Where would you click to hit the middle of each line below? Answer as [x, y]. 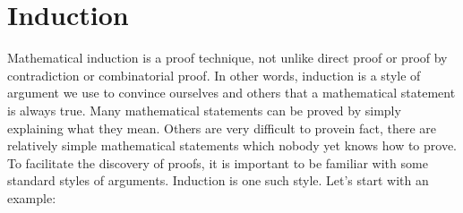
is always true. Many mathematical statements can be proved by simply [204, 110]
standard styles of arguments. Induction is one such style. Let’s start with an [218, 180]
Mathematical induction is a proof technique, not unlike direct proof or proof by [227, 58]
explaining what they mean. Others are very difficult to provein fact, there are [222, 128]
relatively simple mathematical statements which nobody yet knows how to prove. [232, 145]
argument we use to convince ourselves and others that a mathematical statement [231, 93]
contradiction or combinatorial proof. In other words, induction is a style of [214, 75]
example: [32, 197]
